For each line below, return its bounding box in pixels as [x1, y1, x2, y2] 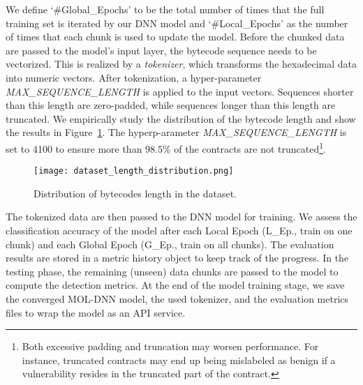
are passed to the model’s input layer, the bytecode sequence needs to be [6, 43, 317, 57]
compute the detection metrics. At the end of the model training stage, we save [6, 278, 345, 292]
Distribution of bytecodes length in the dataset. [34, 186, 237, 200]
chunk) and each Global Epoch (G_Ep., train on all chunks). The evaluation [6, 236, 334, 251]
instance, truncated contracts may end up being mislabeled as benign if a [22, 352, 336, 367]
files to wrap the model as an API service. [6, 305, 186, 319]
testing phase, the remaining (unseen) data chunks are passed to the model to [6, 264, 339, 278]
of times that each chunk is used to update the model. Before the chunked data [6, 29, 345, 44]
